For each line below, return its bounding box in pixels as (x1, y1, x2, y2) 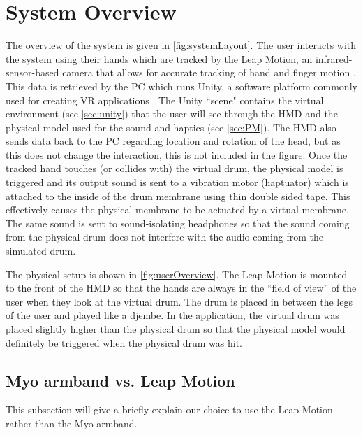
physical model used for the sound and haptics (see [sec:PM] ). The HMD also (6, 120, 336, 134)
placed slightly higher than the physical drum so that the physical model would (6, 322, 346, 336)
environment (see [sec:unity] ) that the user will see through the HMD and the (6, 106, 338, 121)
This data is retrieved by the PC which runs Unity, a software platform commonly (6, 78, 357, 93)
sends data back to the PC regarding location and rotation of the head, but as (6, 134, 341, 148)
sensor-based (6, 65, 59, 80)
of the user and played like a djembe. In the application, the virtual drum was (6, 308, 339, 322)
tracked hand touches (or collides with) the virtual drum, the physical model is (6, 161, 343, 176)
